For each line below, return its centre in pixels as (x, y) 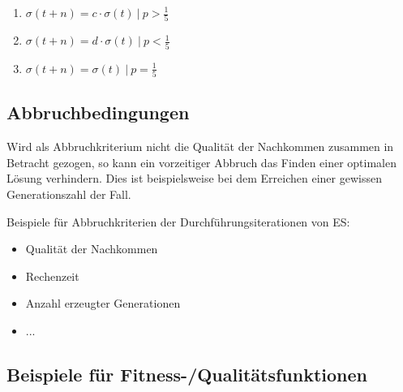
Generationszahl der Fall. (69, 194)
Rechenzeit (52, 276)
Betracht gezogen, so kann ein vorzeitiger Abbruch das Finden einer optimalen (202, 162)
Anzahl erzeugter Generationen (103, 303)
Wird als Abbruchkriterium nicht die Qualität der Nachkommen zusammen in (200, 146)
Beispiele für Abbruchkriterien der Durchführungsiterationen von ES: (178, 221)
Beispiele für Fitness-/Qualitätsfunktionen (187, 374)
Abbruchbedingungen (98, 112)
